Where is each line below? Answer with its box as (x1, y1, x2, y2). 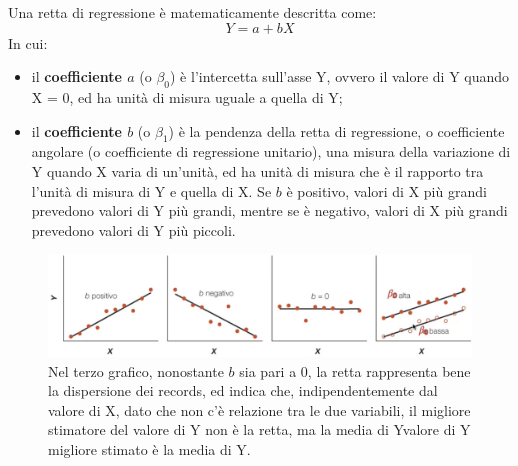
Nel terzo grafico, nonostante (48, 360, 224, 381)
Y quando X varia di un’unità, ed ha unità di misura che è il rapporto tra (31, 160, 484, 181)
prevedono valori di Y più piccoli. (31, 219, 236, 240)
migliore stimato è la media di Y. (48, 439, 251, 459)
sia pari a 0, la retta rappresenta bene (239, 360, 471, 381)
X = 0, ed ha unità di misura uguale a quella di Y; (31, 86, 343, 107)
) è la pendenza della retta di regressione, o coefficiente (168, 120, 505, 141)
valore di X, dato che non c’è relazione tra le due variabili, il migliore (48, 399, 471, 420)
